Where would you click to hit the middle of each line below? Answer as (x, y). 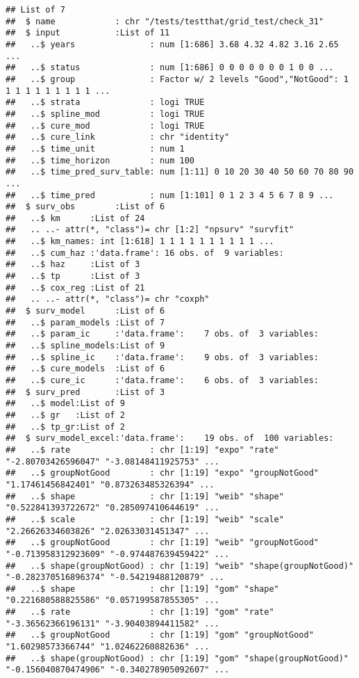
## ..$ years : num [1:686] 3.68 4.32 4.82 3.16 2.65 (172, 44)
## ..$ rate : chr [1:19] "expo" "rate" (142, 450)
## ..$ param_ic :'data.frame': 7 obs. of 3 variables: (162, 334)
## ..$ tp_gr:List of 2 (65, 427)
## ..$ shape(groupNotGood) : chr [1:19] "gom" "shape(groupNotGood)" (177, 658)
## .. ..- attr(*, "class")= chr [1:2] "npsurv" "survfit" (150, 230)
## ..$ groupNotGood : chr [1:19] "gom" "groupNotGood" (160, 635)
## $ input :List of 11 (88, 33)
